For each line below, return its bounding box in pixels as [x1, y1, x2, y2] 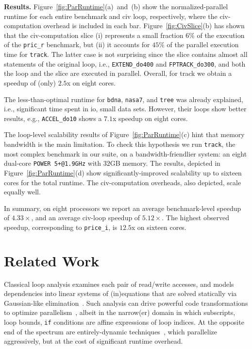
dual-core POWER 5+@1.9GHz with [4, 158, 101, 168]
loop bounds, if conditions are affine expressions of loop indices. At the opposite [4, 317, 244, 327]
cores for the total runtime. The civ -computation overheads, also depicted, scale [4, 177, 241, 187]
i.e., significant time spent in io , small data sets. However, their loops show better [4, 104, 247, 114]
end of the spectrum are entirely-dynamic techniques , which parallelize [4, 326, 217, 336]
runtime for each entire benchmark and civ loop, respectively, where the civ [4, 11, 228, 21]
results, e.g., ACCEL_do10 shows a [4, 113, 102, 123]
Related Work [4, 250, 100, 270]
